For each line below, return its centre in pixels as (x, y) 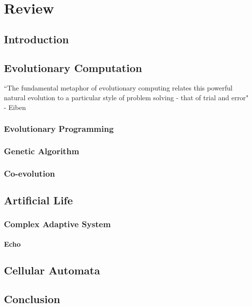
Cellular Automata (52, 270)
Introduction (37, 39)
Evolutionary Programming (59, 129)
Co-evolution (29, 173)
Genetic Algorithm (42, 151)
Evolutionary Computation (73, 67)
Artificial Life (39, 200)
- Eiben (15, 107)
